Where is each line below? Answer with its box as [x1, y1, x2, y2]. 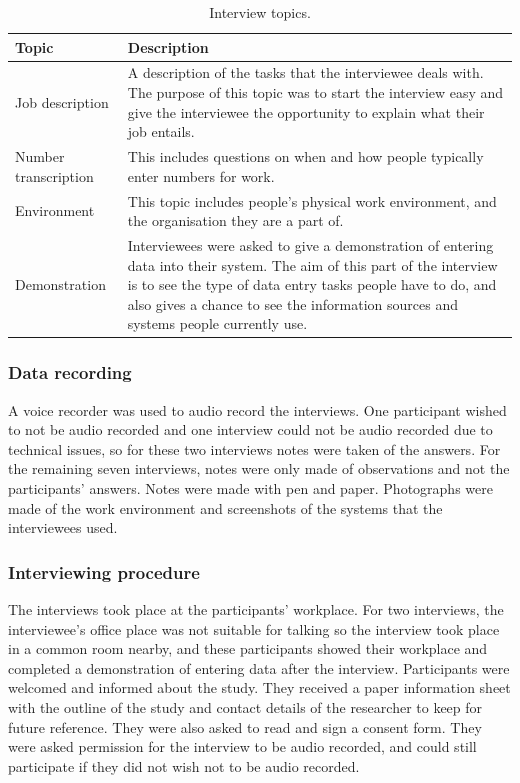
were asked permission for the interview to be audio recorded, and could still [8, 736, 477, 757]
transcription [15, 165, 94, 186]
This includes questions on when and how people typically [127, 146, 484, 167]
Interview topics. [209, 2, 311, 22]
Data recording [8, 360, 132, 385]
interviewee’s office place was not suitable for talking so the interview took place [8, 618, 500, 639]
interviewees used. [8, 517, 118, 538]
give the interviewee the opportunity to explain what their [127, 101, 485, 122]
